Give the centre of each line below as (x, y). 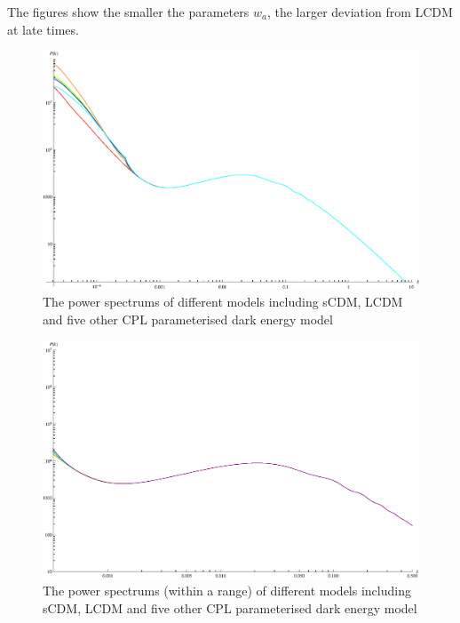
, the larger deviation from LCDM (360, 12)
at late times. (43, 29)
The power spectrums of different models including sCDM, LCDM (223, 302)
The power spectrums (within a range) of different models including (227, 591)
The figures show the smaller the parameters (128, 12)
